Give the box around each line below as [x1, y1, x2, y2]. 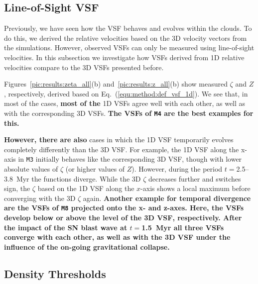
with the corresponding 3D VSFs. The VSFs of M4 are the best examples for [4, 107, 254, 118]
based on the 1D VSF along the [37, 183, 134, 193]
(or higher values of [65, 164, 125, 174]
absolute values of [4, 164, 58, 174]
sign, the [4, 183, 30, 193]
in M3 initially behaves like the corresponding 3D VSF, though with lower [18, 154, 242, 164]
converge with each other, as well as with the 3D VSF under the [4, 232, 231, 242]
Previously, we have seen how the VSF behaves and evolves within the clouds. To [4, 23, 252, 33]
